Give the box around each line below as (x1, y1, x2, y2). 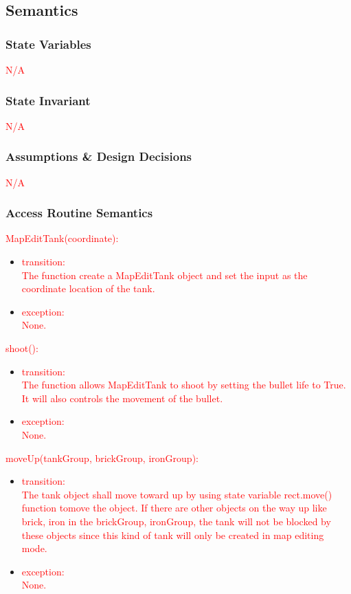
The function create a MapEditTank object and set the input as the (21, 267, 308, 282)
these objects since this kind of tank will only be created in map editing (21, 527, 324, 542)
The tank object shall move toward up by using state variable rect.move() (21, 487, 332, 501)
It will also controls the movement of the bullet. (21, 390, 223, 405)
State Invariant (5, 91, 91, 109)
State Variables (5, 35, 91, 52)
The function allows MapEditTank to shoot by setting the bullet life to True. (21, 377, 346, 392)
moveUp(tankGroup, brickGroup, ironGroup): (5, 450, 199, 465)
